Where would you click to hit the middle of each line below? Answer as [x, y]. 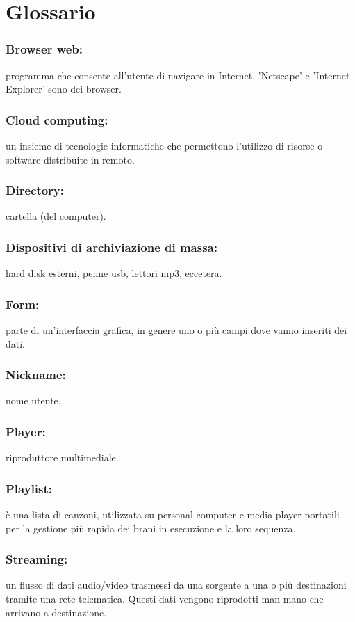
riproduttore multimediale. [62, 457]
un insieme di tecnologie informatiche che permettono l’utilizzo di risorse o [164, 145]
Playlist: [29, 488]
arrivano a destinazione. [56, 612]
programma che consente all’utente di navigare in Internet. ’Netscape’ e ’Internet [178, 75]
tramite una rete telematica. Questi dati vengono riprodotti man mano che [165, 599]
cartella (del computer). [56, 216]
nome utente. [33, 400]
